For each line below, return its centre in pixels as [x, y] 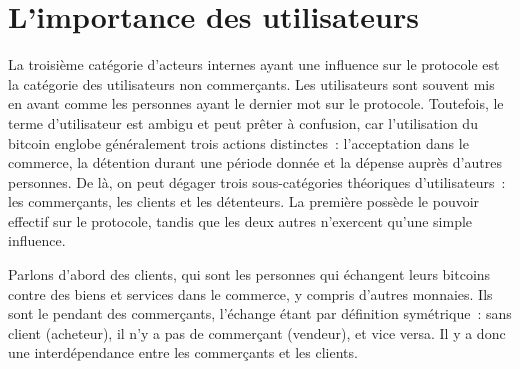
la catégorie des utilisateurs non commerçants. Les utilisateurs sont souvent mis [251, 83]
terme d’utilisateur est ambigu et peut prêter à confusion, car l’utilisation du [243, 122]
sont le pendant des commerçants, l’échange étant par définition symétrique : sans [260, 313]
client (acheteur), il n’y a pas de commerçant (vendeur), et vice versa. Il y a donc [257, 332]
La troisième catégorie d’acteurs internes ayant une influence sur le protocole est [254, 64]
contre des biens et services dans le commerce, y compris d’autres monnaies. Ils [250, 293]
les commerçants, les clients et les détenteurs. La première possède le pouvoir [244, 201]
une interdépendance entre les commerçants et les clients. [183, 352]
